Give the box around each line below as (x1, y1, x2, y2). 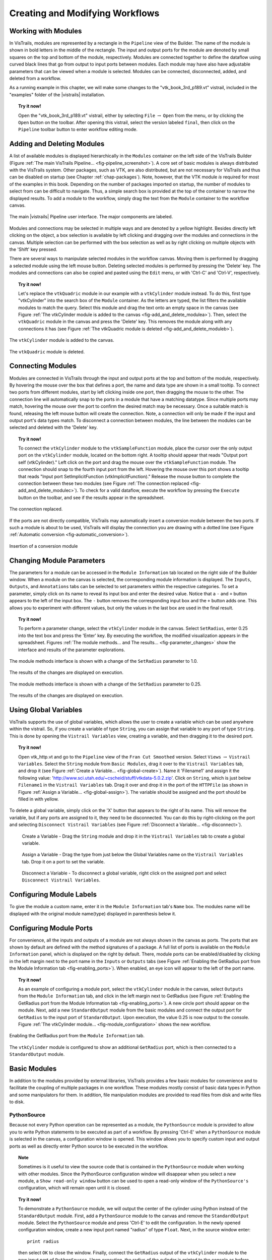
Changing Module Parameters (9, 556, 106, 564)
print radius (27, 1238, 59, 1244)
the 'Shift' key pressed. (9, 246, 57, 252)
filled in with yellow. (18, 796, 59, 802)
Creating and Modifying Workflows (9, 8, 160, 19)
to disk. (9, 1099, 25, 1105)
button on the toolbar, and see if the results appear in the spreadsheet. (18, 494, 165, 500)
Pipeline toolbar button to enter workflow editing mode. (18, 127, 138, 133)
